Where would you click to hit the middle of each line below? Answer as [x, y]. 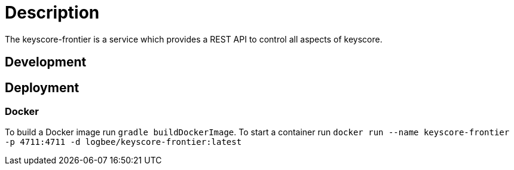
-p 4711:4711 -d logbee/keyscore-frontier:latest [123, 142]
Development [46, 62]
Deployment [42, 87]
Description [52, 13]
